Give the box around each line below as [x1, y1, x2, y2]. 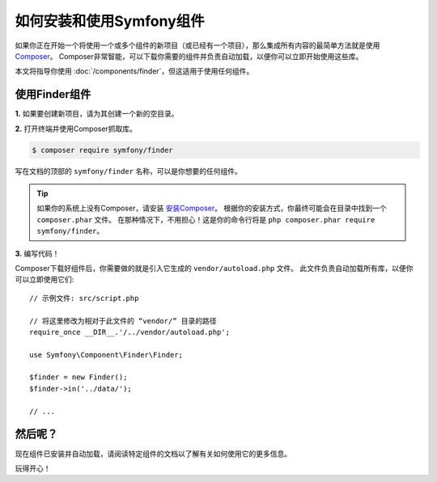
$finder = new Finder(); [29, 373, 128, 382]
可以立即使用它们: [15, 275, 74, 285]
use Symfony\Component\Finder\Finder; [29, 350, 184, 359]
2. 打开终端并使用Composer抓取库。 [15, 124, 138, 133]
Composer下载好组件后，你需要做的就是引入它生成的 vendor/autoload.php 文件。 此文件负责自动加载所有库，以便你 [15, 263, 414, 273]
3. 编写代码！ [15, 248, 60, 258]
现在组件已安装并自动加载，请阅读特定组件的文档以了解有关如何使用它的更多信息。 [15, 449, 291, 459]
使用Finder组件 [15, 87, 91, 101]
